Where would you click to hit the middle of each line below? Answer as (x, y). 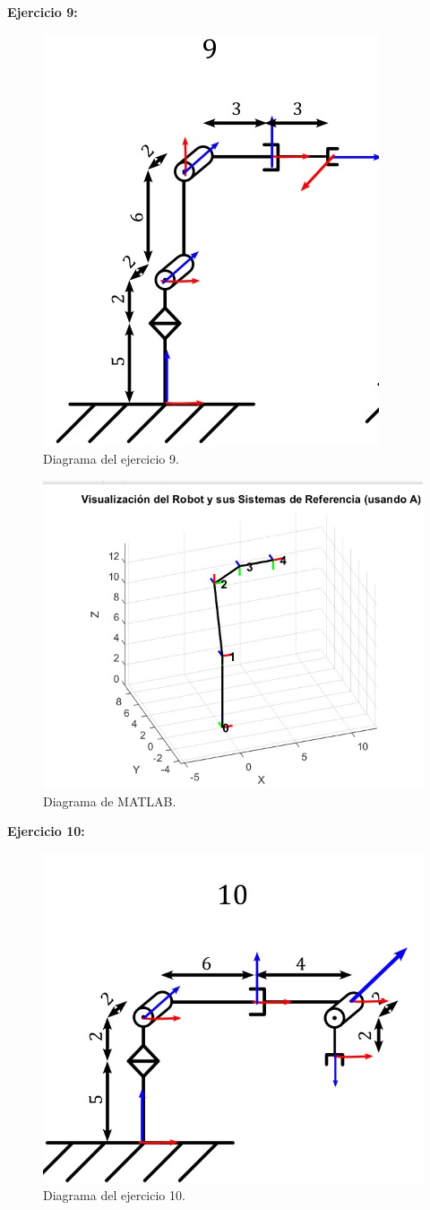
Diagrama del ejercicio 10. (114, 1195)
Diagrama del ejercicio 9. (111, 459)
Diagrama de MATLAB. (110, 801)
